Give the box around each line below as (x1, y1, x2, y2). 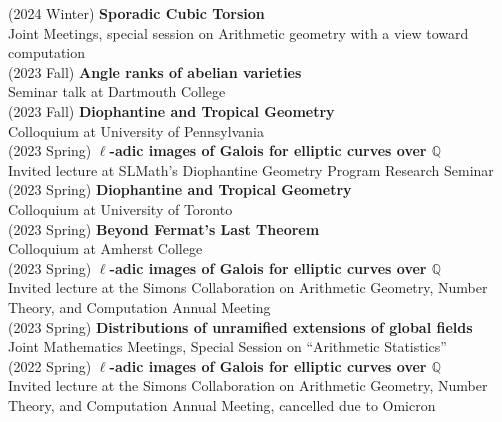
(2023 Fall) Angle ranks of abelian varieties (8, 61, 302, 82)
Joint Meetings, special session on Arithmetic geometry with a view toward (8, 22, 469, 43)
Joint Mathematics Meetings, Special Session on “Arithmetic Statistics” (8, 336, 447, 357)
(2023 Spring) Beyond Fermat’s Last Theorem (8, 218, 320, 239)
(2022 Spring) (8, 355, 92, 376)
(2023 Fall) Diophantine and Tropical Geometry (8, 100, 335, 121)
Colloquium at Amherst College (8, 238, 203, 259)
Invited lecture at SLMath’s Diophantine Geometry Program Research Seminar (8, 159, 494, 180)
